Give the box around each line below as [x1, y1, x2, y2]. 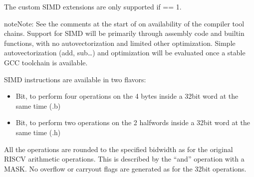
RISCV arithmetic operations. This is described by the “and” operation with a [4, 154, 245, 164]
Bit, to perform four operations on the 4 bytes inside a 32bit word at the [15, 91, 239, 101]
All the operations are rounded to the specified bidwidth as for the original [4, 144, 233, 154]
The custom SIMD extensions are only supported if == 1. [4, 1, 182, 11]
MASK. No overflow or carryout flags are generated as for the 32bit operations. [4, 163, 247, 174]
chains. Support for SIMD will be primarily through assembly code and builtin [4, 28, 245, 38]
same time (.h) [15, 127, 61, 137]
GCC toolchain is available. [4, 57, 88, 67]
